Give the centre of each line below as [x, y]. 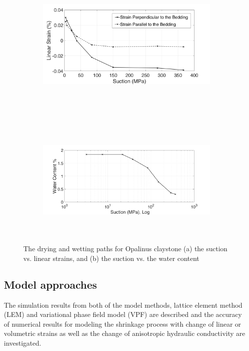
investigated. [23, 343]
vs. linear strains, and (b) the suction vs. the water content [111, 258]
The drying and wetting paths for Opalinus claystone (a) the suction [125, 249]
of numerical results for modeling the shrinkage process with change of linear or [123, 323]
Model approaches [51, 284]
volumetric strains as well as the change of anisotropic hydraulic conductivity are [125, 333]
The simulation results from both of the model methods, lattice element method [123, 305]
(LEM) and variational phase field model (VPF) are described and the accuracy [123, 314]
